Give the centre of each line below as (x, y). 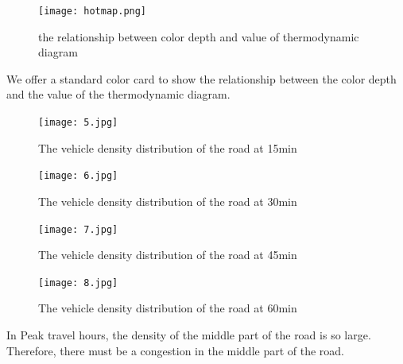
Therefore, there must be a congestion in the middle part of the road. (176, 350)
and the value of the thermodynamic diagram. (118, 94)
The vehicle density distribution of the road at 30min (168, 201)
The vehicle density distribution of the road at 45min (168, 255)
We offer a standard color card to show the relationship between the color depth (201, 78)
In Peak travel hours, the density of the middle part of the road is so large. (189, 335)
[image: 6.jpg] (78, 176)
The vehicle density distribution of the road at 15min (168, 147)
